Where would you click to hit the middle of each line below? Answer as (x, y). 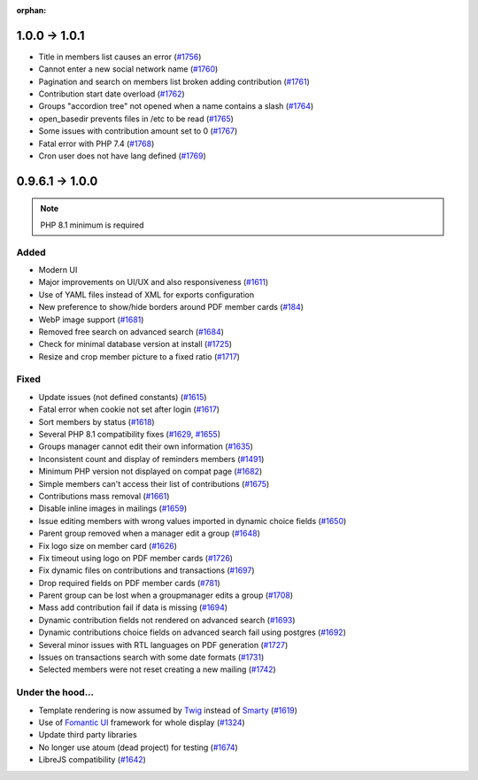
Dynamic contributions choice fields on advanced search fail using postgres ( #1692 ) (193, 632)
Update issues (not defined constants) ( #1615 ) (123, 397)
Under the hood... (55, 692)
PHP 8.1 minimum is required (93, 225)
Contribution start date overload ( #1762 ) (112, 94)
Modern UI (58, 269)
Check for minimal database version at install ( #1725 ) (135, 344)
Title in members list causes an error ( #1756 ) (120, 57)
